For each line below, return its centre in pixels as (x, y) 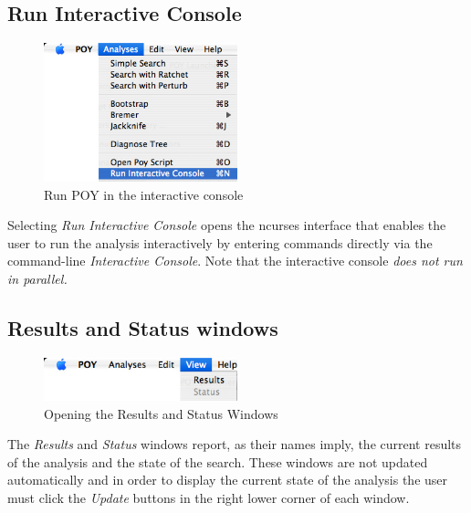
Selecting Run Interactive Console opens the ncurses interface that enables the (227, 225)
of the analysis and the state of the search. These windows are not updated (218, 461)
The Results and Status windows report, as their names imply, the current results (235, 444)
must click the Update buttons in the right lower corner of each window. (209, 497)
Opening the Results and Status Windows (161, 413)
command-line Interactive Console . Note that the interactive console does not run (235, 261)
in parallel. (37, 278)
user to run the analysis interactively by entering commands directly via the (220, 242)
